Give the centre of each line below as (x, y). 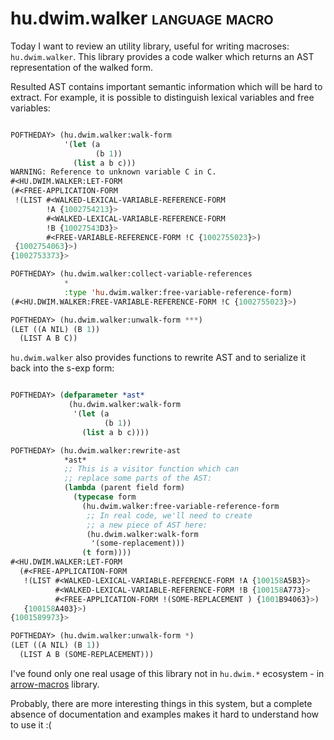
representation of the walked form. (82, 67)
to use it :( (31, 724)
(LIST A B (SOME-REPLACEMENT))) (87, 655)
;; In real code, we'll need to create (169, 515)
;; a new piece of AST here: (147, 525)
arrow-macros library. (55, 684)
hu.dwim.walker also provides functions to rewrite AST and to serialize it (158, 358)
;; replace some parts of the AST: (138, 478)
